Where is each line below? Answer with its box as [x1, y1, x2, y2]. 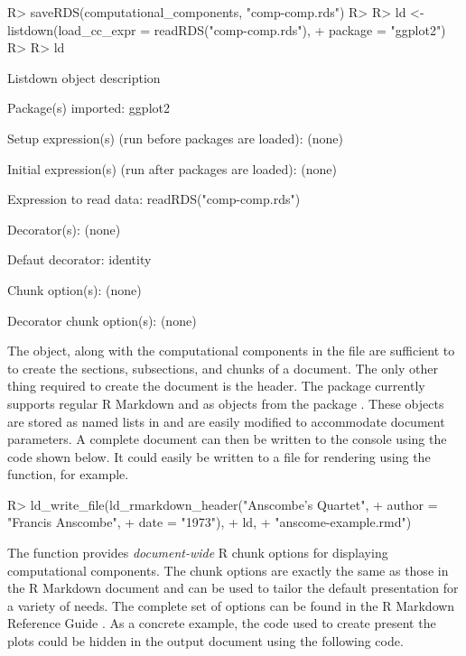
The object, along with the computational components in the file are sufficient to [7, 341, 455, 360]
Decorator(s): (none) [7, 219, 121, 238]
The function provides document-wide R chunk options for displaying [7, 543, 388, 562]
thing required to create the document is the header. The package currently [7, 376, 425, 395]
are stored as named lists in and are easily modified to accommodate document [7, 411, 445, 430]
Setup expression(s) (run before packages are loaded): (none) [7, 128, 343, 147]
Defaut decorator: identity [7, 250, 152, 269]
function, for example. [7, 465, 129, 484]
